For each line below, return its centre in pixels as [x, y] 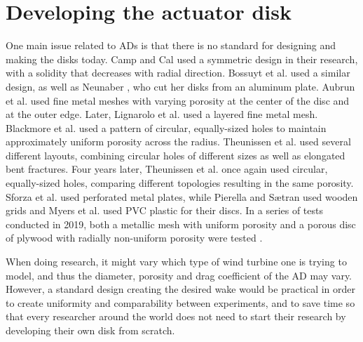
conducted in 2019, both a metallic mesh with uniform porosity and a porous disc [181, 224]
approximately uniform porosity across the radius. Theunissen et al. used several [178, 142]
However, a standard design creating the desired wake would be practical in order [181, 289]
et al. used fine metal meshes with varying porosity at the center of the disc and [178, 100]
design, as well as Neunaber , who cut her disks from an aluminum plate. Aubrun [180, 86]
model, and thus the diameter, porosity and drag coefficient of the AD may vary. [179, 275]
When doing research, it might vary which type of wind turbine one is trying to [176, 262]
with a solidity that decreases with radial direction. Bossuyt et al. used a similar [178, 73]
